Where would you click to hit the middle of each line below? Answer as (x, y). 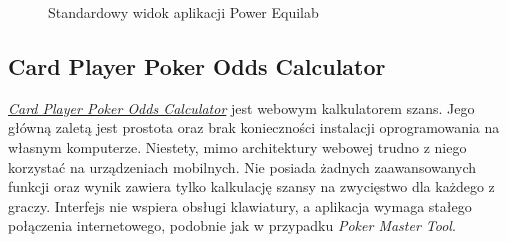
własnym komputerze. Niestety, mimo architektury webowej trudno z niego (237, 146)
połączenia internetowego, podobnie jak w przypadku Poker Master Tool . (232, 225)
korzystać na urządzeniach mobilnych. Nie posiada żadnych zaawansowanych (242, 166)
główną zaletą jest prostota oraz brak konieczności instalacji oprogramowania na (254, 127)
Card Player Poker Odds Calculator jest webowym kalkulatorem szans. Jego (241, 107)
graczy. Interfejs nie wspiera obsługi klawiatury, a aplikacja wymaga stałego (240, 205)
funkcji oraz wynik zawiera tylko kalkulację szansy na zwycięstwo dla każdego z (251, 186)
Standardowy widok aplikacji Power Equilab (183, 12)
